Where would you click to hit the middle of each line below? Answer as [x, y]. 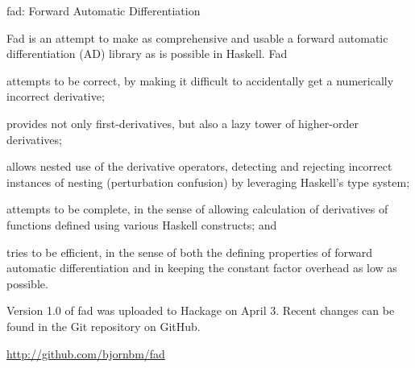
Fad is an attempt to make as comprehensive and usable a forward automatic [197, 37]
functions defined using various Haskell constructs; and [142, 224]
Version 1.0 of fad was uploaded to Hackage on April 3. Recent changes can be [201, 310]
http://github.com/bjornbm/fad [86, 353]
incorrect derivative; [56, 96]
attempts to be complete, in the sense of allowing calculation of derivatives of [197, 209]
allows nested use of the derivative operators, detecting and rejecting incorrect [199, 166]
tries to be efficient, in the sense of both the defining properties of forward [189, 252]
